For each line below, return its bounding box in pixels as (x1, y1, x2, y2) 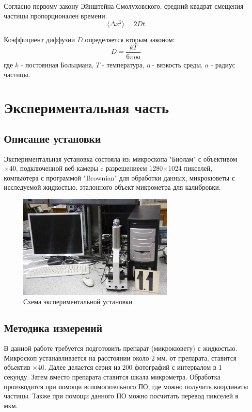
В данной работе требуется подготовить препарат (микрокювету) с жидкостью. (4, 343, 237, 353)
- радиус (210, 59, 236, 69)
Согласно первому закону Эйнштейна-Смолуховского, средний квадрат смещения (4, 1, 244, 11)
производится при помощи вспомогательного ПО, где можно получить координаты (4, 381, 248, 391)
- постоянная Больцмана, (21, 59, 94, 69)
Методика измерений (4, 320, 103, 335)
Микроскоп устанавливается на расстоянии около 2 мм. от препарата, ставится (4, 352, 236, 363)
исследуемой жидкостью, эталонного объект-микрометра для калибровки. (4, 182, 221, 192)
